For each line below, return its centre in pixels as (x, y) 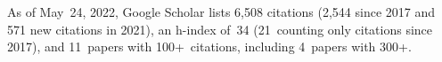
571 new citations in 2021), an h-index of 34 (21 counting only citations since (220, 29)
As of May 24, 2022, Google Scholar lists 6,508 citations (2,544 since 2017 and (221, 12)
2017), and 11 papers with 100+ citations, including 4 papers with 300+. (209, 46)
